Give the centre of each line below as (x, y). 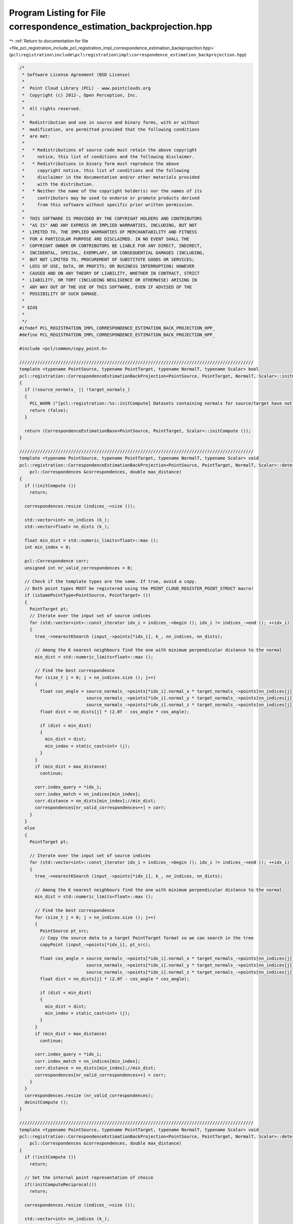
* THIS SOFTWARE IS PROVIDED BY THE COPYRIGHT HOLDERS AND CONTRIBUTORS (112, 218)
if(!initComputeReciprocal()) (61, 1184)
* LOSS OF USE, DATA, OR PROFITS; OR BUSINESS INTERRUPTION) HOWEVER (108, 266)
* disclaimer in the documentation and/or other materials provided (111, 177)
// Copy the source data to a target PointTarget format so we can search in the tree (147, 938)
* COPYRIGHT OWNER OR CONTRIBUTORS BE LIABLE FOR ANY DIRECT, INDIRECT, (112, 246)
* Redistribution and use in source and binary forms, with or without (111, 123)
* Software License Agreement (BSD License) (76, 74)
